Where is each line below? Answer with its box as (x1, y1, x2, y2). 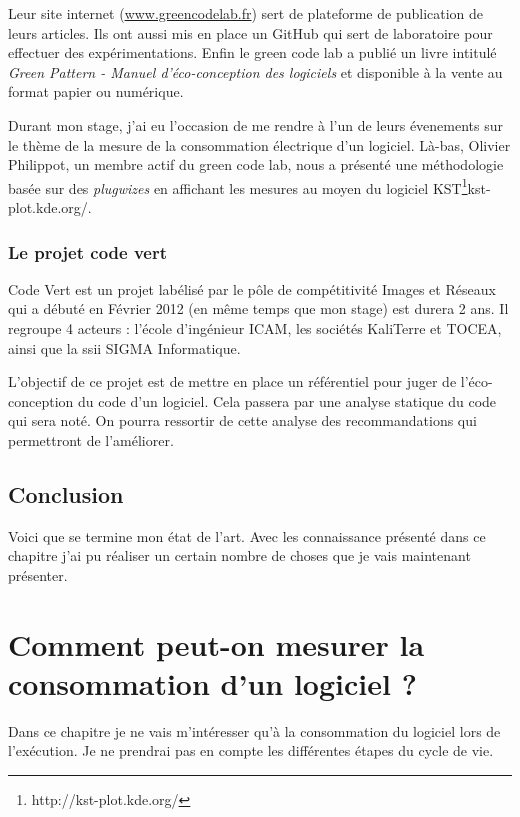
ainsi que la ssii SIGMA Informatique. (8, 337, 241, 358)
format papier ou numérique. (8, 81, 184, 102)
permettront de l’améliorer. (8, 429, 174, 450)
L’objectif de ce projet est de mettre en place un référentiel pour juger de (8, 371, 457, 392)
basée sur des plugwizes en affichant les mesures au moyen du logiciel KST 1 (8, 174, 468, 198)
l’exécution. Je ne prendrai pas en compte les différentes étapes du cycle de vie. (8, 740, 494, 761)
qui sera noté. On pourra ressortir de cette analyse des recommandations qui (8, 410, 477, 431)
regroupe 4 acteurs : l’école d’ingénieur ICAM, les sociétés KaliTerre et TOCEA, (8, 318, 502, 338)
